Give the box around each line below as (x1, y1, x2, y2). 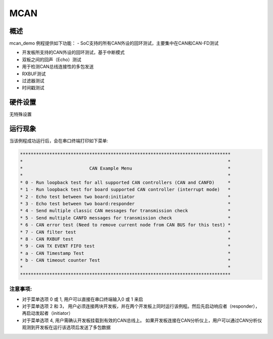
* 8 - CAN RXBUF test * (20, 236, 231, 242)
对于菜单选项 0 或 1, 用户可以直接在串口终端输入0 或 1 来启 (22, 296, 144, 302)
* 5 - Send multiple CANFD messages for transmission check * (20, 215, 231, 221)
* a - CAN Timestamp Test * (20, 250, 231, 256)
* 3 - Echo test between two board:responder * (20, 201, 231, 207)
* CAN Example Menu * (20, 165, 231, 171)
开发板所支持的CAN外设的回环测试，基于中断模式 (22, 50, 125, 56)
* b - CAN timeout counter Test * (20, 258, 231, 263)
